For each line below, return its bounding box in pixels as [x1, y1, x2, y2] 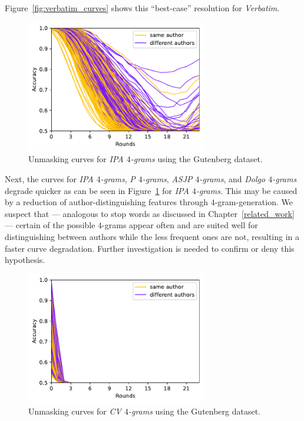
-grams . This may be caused [196, 184, 298, 196]
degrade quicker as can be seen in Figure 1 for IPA [5, 184, 189, 196]
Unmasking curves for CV [28, 404, 121, 417]
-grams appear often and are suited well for [102, 219, 258, 231]
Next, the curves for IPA [5, 173, 94, 185]
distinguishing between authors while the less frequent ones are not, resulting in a [5, 231, 300, 243]
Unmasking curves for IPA [28, 153, 124, 165]
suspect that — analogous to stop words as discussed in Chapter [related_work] [5, 207, 295, 219]
